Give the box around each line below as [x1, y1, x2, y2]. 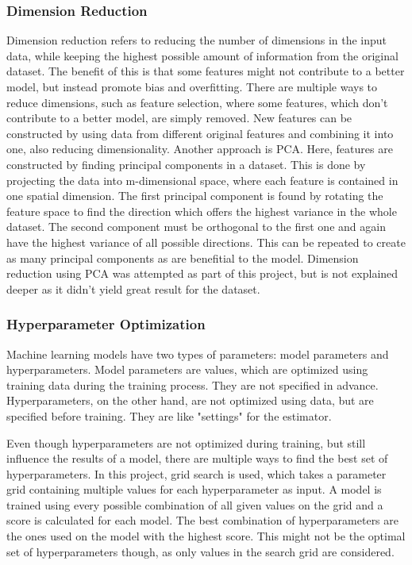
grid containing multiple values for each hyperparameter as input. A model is [6, 481, 382, 498]
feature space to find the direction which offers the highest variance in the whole [6, 202, 397, 219]
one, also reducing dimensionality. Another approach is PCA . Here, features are [6, 140, 393, 157]
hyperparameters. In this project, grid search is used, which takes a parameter [6, 465, 387, 482]
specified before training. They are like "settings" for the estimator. [6, 407, 332, 424]
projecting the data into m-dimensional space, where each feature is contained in [6, 171, 399, 188]
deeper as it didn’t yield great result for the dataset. [6, 280, 260, 297]
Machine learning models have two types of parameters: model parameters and [6, 345, 389, 362]
